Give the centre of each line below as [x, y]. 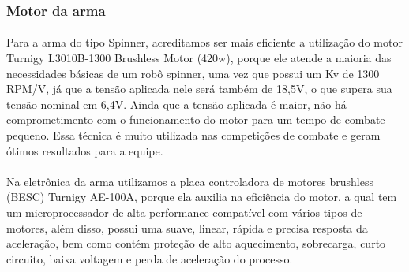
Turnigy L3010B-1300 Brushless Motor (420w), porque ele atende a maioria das [199, 58]
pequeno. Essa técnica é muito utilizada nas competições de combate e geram [193, 135]
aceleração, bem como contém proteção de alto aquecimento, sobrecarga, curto [196, 243]
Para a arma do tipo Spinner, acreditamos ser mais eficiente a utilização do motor [204, 42]
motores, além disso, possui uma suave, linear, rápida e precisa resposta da [187, 227]
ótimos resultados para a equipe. [85, 150]
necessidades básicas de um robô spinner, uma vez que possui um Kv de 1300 [193, 73]
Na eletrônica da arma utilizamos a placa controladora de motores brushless [190, 181]
